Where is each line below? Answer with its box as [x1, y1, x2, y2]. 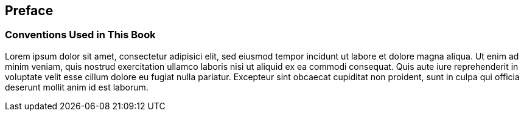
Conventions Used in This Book [5, 29, 156, 41]
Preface [5, 3, 54, 18]
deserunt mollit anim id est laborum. [5, 81, 148, 92]
